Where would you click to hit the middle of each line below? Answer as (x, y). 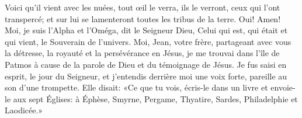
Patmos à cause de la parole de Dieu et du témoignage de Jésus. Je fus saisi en (146, 64)
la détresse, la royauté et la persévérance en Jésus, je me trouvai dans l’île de (142, 53)
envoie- (283, 87)
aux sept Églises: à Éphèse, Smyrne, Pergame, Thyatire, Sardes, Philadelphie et (155, 98)
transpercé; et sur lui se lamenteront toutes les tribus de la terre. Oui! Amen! (143, 18)
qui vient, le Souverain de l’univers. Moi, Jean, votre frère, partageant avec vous (148, 41)
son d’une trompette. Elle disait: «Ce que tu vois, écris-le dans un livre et (136, 87)
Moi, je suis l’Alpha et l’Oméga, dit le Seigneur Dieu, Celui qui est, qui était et (146, 30)
